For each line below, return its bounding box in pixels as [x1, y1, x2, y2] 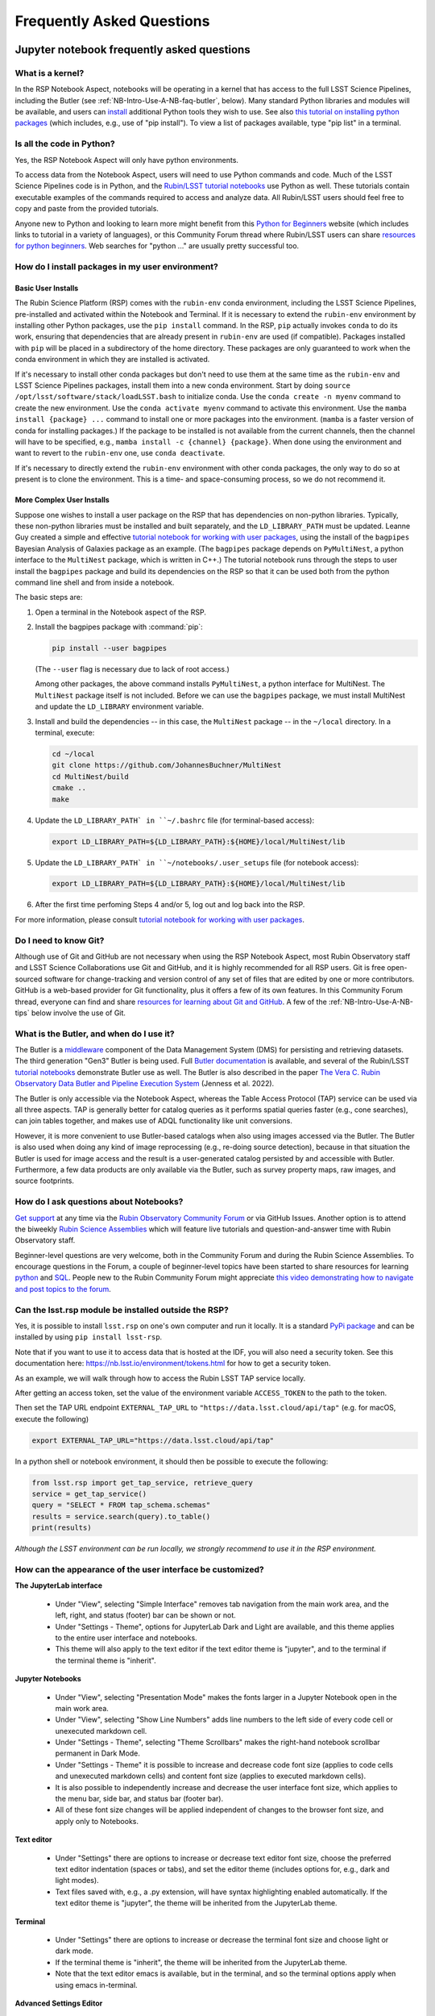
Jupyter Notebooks [14, 1674, 82, 1684]
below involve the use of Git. [31, 1008, 126, 1018]
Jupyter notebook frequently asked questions [14, 43, 251, 56]
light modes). [55, 1876, 100, 1885]
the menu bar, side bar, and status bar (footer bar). [55, 1794, 224, 1804]
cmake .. [52, 783, 87, 793]
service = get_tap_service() [31, 1489, 147, 1499]
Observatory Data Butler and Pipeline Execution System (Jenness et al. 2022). [14, 1079, 275, 1089]
